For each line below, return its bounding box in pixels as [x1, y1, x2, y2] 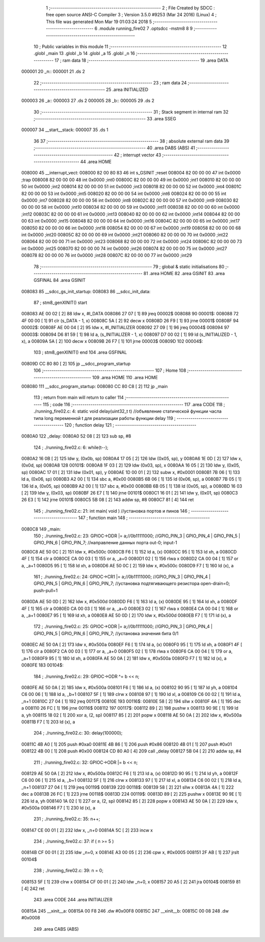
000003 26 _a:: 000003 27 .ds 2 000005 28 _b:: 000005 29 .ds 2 [21, 98, 155, 104]
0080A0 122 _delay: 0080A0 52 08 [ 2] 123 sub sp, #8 [21, 433, 132, 439]
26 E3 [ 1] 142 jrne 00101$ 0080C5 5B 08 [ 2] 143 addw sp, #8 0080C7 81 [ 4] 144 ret [21, 497, 194, 503]
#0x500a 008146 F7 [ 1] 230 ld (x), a [21, 804, 96, 810]
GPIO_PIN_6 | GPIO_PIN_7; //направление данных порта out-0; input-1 [33, 540, 178, 546]
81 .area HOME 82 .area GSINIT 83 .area [143, 270, 225, 276]
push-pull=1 [33, 587, 58, 593]
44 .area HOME [80, 159, 112, 165]
